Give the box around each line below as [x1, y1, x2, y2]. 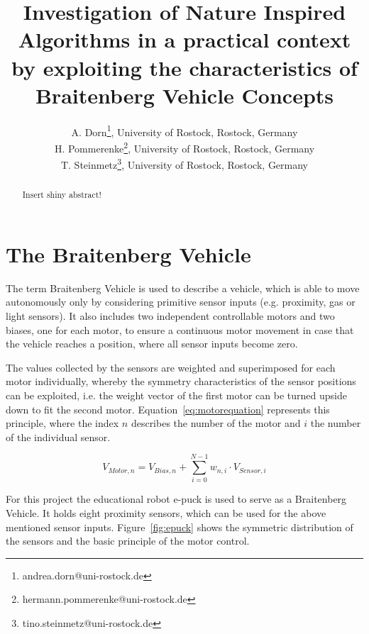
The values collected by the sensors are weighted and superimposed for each [6, 360, 336, 374]
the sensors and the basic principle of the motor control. [6, 533, 250, 548]
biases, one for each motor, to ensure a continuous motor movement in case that [6, 322, 354, 337]
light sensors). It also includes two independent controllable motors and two [6, 308, 335, 323]
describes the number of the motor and [131, 416, 301, 430]
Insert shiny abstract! [22, 189, 101, 201]
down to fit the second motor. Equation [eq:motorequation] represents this [6, 401, 330, 416]
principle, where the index [6, 416, 119, 430]
